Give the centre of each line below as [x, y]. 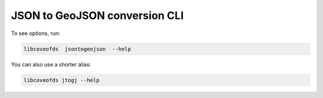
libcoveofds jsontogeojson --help [77, 49]
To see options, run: [36, 33]
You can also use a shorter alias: [51, 64]
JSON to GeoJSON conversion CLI [97, 15]
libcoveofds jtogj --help [62, 80]
